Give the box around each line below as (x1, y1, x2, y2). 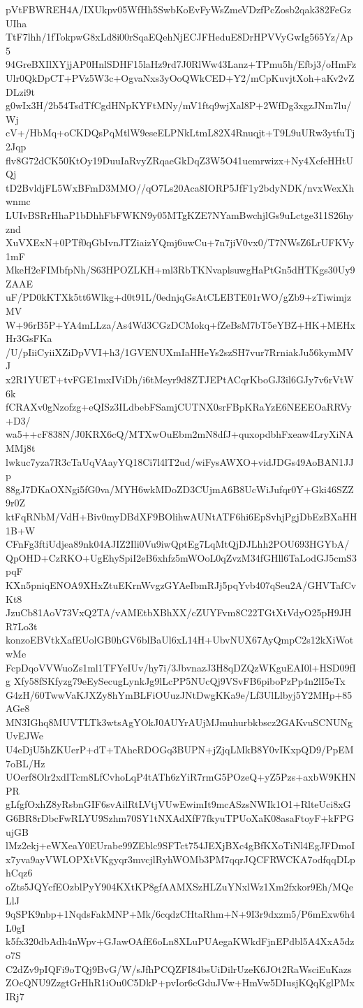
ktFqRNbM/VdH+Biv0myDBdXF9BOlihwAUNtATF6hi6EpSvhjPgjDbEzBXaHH (6, 509, 357, 523)
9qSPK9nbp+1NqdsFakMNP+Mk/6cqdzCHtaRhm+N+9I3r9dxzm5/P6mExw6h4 (6, 907, 355, 921)
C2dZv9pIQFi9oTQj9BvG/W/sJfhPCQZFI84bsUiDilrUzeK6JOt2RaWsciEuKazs (6, 961, 352, 976)
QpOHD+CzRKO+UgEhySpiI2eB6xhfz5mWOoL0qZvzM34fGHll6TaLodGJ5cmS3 (6, 550, 357, 565)
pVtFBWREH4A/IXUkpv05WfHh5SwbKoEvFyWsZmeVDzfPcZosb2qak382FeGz (6, 2, 352, 16)
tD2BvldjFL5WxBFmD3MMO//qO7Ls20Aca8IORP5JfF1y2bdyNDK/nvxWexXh (6, 180, 355, 194)
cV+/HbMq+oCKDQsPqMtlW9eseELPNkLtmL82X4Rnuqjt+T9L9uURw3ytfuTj (6, 125, 355, 140)
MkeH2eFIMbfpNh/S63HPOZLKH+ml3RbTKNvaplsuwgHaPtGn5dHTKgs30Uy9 (6, 262, 355, 277)
